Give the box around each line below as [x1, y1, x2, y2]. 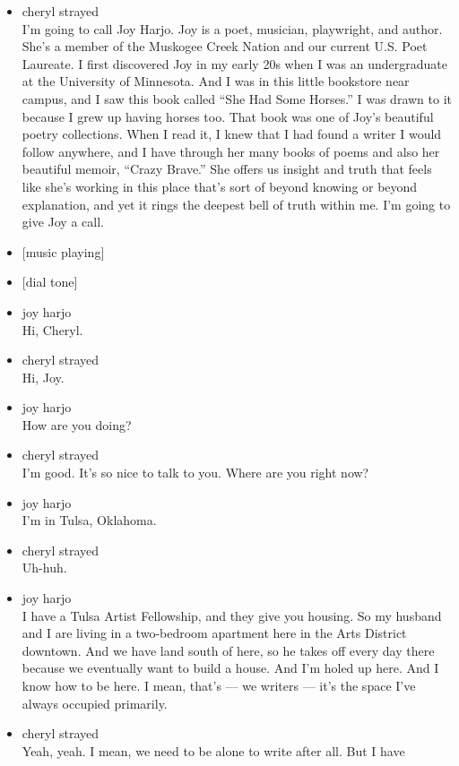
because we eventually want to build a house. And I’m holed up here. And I [22, 658, 439, 677]
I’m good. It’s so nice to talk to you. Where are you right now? [22, 463, 369, 482]
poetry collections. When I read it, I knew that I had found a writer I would [22, 125, 442, 143]
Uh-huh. [22, 558, 67, 577]
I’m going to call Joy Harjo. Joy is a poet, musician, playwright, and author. [22, 19, 443, 38]
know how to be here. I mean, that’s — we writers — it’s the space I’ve [22, 676, 416, 694]
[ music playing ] [22, 242, 105, 261]
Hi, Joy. [22, 367, 65, 386]
